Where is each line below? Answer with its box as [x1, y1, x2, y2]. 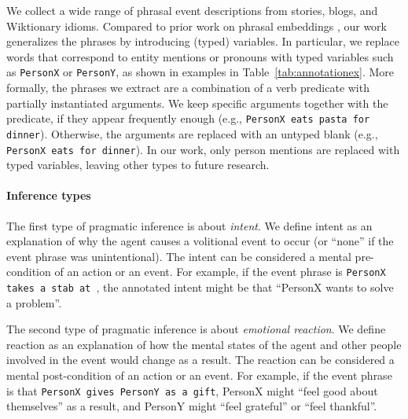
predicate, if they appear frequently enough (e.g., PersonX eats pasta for [6, 110, 370, 127]
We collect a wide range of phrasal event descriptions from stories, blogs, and [6, 2, 378, 18]
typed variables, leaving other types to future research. [6, 156, 270, 173]
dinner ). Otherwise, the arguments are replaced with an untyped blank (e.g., [6, 125, 378, 142]
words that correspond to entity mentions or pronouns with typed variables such [6, 48, 394, 64]
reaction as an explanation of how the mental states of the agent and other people [6, 336, 402, 352]
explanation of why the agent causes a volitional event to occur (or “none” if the [6, 233, 394, 249]
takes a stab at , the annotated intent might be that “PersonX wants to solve [6, 279, 394, 296]
